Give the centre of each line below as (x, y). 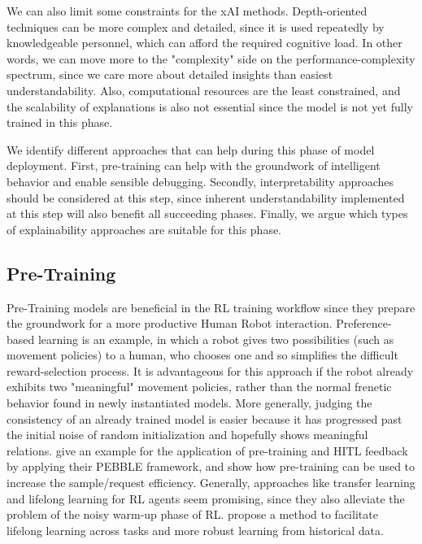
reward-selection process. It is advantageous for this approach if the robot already (210, 370)
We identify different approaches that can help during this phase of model (191, 149)
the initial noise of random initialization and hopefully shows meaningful (187, 435)
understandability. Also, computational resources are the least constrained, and (204, 90)
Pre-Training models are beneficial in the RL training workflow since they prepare (211, 307)
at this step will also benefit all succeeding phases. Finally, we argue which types (207, 213)
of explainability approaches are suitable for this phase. (144, 229)
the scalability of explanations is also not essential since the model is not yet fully (210, 106)
